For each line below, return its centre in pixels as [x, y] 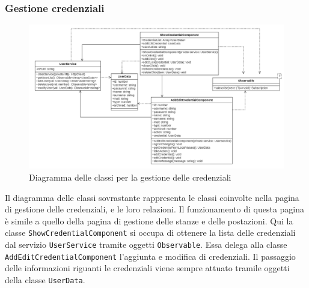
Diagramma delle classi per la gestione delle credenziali [130, 177]
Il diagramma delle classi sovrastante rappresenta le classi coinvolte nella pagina [152, 197]
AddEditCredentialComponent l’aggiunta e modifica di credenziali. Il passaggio [150, 256]
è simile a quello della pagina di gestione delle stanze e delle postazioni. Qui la [149, 220]
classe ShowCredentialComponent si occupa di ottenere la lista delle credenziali [150, 232]
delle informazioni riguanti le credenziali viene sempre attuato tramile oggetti [147, 268]
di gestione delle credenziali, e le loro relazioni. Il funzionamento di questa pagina [155, 209]
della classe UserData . [45, 279]
